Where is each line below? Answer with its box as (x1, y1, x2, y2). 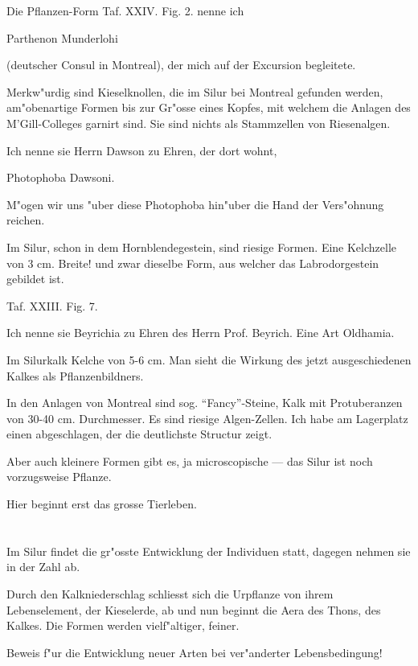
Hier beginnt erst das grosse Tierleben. (6, 495, 197, 512)
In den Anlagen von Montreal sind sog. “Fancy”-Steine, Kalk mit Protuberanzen (6, 394, 403, 411)
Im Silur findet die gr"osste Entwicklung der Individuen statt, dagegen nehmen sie (6, 542, 411, 559)
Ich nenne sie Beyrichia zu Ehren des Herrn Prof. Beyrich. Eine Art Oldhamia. (6, 324, 395, 341)
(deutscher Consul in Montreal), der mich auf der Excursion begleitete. (6, 56, 356, 73)
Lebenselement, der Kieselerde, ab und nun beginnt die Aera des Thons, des (6, 601, 381, 618)
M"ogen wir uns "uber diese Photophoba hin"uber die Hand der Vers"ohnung (6, 195, 384, 212)
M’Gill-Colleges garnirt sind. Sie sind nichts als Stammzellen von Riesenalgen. (6, 114, 391, 131)
